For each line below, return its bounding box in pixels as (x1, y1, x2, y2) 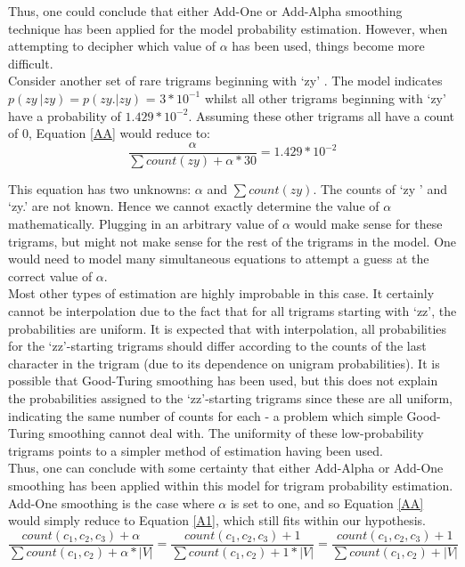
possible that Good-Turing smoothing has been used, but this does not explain (8, 371, 438, 390)
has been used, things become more (232, 36, 425, 55)
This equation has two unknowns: (8, 179, 192, 198)
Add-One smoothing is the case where (8, 493, 215, 512)
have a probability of (8, 106, 121, 125)
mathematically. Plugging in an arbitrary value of (8, 215, 279, 232)
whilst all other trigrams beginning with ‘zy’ (204, 88, 446, 107)
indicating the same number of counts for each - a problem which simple (8, 406, 403, 425)
